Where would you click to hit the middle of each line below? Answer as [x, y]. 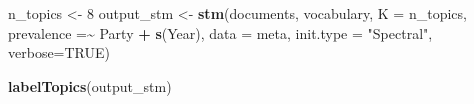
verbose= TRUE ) [59, 52]
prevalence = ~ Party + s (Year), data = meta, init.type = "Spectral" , [220, 32]
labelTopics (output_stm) [90, 85]
